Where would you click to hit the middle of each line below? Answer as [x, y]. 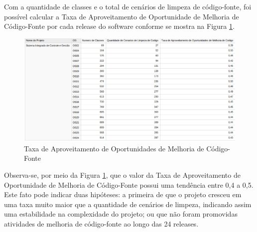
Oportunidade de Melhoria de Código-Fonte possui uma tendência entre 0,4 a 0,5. [129, 184]
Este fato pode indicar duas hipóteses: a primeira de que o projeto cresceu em [123, 194]
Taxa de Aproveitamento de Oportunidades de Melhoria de [114, 148]
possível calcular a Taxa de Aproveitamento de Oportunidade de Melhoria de [122, 16]
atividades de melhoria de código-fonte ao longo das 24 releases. [101, 223]
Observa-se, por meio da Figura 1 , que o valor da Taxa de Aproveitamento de [122, 175]
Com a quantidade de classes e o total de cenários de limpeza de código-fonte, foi [128, 6]
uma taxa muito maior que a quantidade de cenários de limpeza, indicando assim [128, 204]
